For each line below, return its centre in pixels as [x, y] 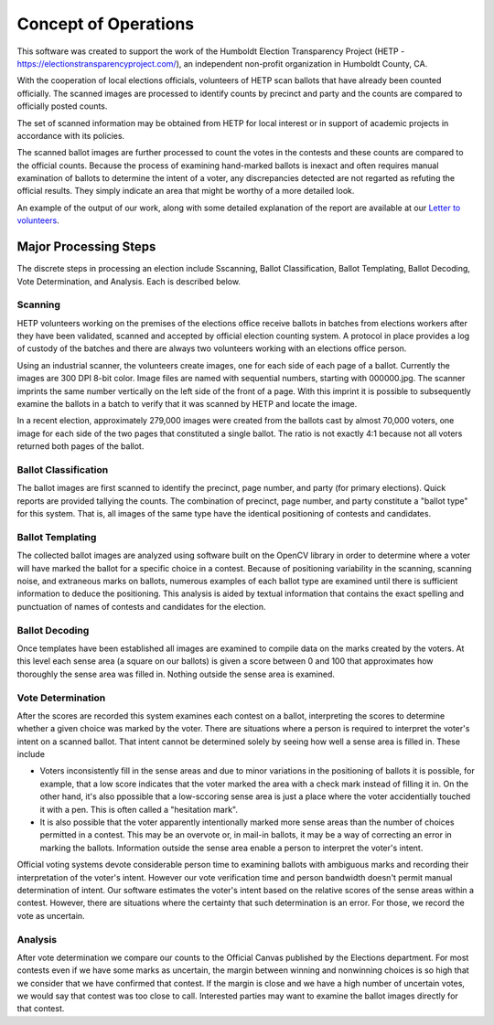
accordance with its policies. [71, 135]
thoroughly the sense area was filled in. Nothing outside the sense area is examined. [176, 674]
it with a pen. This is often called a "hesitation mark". [139, 809]
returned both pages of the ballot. [81, 446]
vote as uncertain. [51, 915]
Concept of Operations [106, 24]
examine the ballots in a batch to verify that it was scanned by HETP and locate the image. [187, 404]
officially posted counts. [62, 106]
